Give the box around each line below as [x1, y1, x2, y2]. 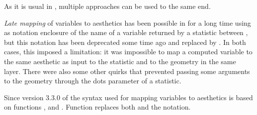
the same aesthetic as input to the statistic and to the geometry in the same [4, 56, 236, 66]
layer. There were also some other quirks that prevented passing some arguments [4, 66, 250, 76]
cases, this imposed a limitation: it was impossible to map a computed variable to [4, 46, 253, 57]
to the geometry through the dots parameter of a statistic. [4, 76, 181, 86]
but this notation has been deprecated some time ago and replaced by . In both [4, 37, 246, 47]
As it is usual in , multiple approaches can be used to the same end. [4, 1, 211, 11]
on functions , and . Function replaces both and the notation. [4, 102, 191, 112]
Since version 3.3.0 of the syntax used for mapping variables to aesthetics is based [4, 92, 253, 102]
